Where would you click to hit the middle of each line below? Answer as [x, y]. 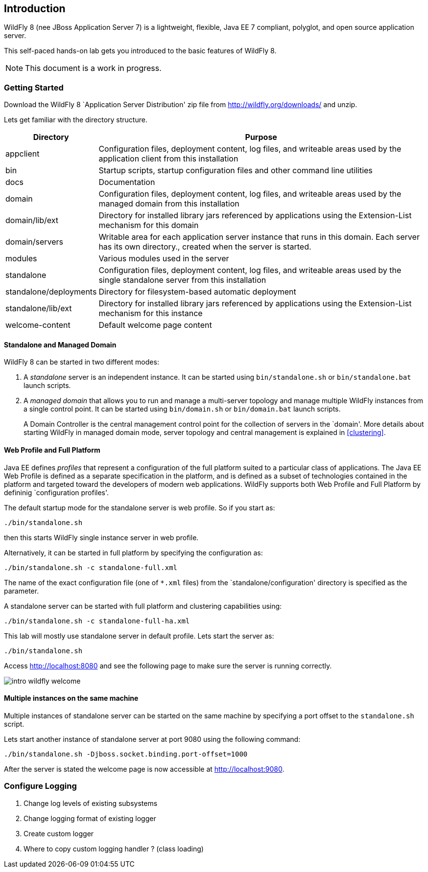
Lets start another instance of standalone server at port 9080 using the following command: [152, 739]
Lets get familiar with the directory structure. [76, 120]
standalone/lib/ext [39, 309]
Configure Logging [40, 786]
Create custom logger [59, 833]
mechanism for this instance [151, 313]
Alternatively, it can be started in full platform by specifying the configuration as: [133, 552]
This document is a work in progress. [93, 68]
